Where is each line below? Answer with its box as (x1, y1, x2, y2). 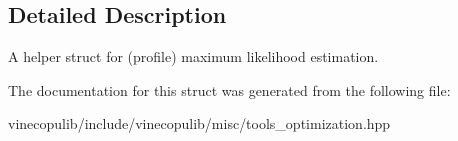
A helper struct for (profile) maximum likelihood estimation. (8, 46, 379, 67)
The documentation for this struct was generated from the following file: (8, 79, 451, 100)
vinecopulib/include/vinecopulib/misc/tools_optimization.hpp (8, 113, 391, 134)
